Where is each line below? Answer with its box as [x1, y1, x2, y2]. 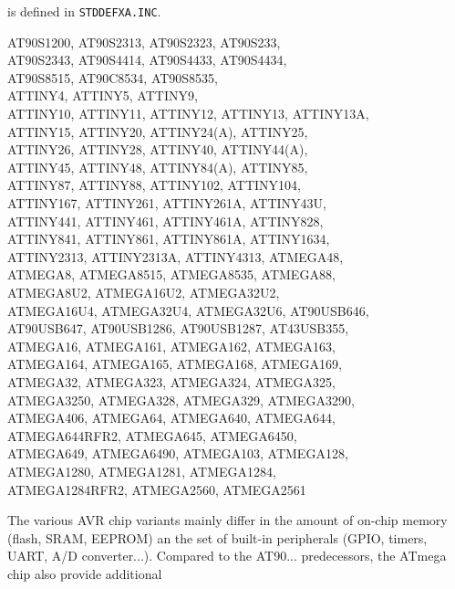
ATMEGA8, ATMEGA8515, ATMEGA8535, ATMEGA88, [7, 265, 336, 284]
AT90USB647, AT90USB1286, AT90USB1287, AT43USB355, [7, 319, 349, 338]
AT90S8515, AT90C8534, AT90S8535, [7, 68, 219, 87]
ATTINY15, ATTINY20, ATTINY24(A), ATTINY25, [7, 121, 308, 141]
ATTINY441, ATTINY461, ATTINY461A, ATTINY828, [7, 211, 324, 230]
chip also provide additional [7, 563, 162, 583]
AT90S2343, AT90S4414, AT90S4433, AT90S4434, [7, 50, 287, 69]
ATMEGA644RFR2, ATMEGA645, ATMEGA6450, [7, 426, 297, 445]
